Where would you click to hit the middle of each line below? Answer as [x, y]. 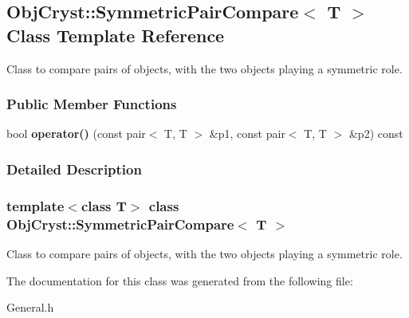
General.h [30, 307]
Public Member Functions [92, 104]
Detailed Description [74, 169]
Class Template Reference [116, 35]
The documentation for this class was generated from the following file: [180, 280]
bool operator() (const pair [76, 133]
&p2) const [376, 133]
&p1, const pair [247, 133]
